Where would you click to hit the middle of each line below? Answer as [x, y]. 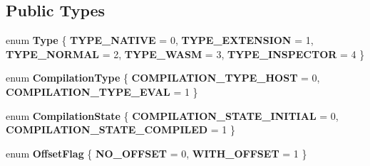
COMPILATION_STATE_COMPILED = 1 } [121, 129]
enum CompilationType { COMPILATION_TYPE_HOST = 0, [163, 78]
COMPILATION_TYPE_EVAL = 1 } [102, 91]
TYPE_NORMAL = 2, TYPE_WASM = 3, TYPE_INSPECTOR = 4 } [185, 54]
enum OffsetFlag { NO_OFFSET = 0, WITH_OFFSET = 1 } [156, 153]
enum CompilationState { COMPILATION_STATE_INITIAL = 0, [172, 115]
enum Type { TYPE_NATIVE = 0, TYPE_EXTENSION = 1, [160, 40]
